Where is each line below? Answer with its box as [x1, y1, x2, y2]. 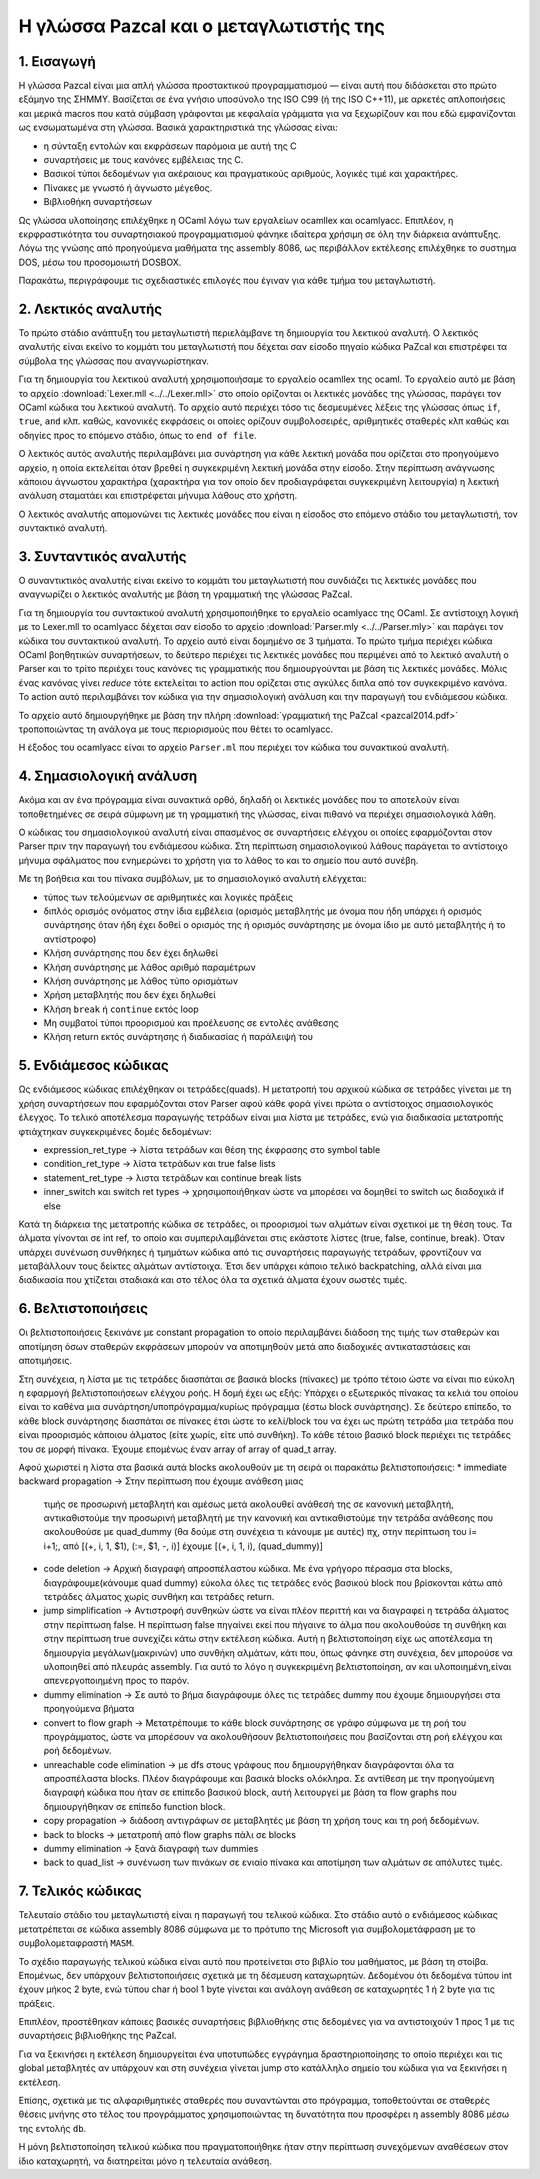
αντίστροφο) [43, 933, 97, 945]
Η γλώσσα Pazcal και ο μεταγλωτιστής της [18, 15, 385, 37]
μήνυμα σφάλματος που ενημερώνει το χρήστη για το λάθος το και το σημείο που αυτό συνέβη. [18, 854, 419, 866]
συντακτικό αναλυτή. [18, 522, 108, 534]
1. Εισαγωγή [18, 53, 97, 70]
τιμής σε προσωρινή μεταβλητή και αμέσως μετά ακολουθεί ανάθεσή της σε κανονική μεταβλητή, [43, 1498, 454, 1510]
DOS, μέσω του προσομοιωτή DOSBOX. [18, 256, 182, 268]
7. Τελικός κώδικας [18, 1883, 142, 1900]
